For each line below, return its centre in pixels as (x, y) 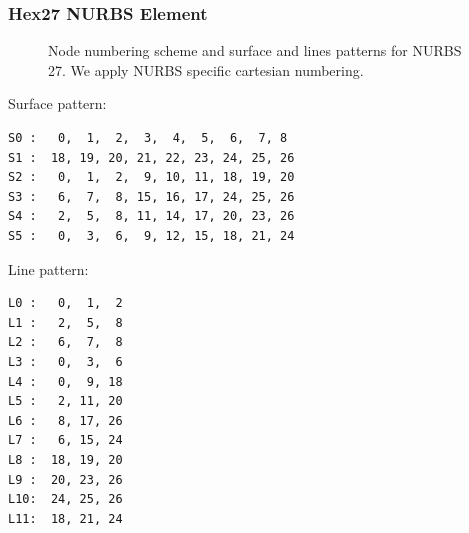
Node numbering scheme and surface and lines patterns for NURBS (255, 50)
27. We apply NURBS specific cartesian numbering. (206, 69)
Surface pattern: (57, 103)
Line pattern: (48, 268)
